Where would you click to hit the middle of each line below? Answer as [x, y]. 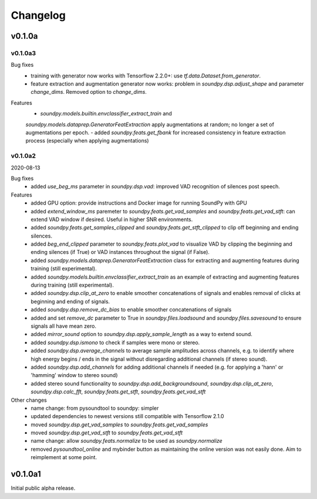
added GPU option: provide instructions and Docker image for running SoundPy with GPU [139, 203]
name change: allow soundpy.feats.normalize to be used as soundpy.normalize [127, 441]
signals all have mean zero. [64, 326]
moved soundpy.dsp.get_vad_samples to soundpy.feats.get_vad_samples [119, 425]
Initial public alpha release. [43, 488]
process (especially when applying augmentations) [87, 141]
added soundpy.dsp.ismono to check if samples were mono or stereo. [115, 342]
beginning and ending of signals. [70, 301]
